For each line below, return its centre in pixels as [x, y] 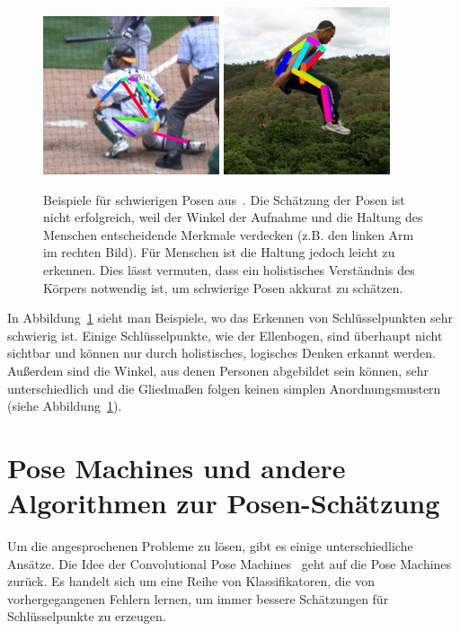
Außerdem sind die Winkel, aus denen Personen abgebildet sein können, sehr [218, 370]
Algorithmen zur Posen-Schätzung [224, 503]
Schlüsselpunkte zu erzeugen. [87, 616]
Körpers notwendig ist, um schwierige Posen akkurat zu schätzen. [223, 287]
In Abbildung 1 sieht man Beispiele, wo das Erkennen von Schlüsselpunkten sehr [230, 318]
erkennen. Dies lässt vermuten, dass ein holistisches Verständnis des [229, 269]
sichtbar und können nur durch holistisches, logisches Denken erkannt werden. [221, 353]
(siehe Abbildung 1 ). [65, 406]
